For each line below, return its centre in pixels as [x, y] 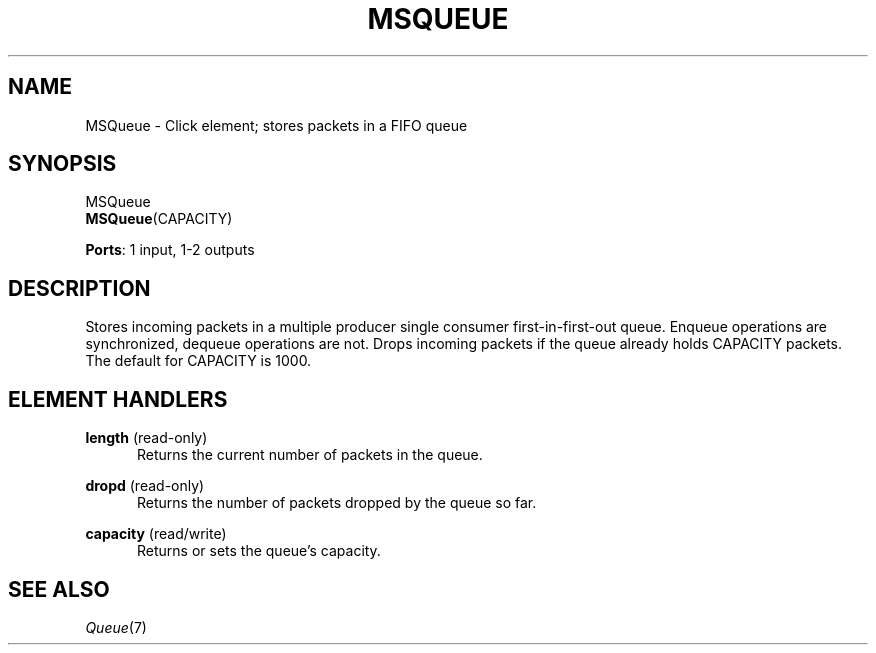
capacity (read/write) [156, 534]
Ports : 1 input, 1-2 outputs [170, 250]
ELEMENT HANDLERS [118, 399]
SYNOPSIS [62, 164]
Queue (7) [116, 627]
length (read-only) [146, 438]
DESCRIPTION [79, 288]
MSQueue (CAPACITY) [159, 219]
